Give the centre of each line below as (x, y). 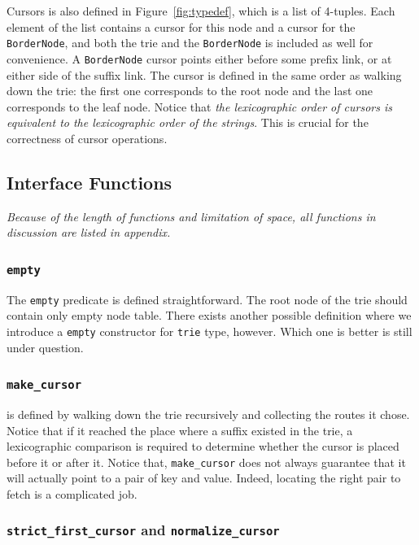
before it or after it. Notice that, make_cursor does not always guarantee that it (206, 462)
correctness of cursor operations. (87, 138)
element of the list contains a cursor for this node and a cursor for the (181, 26)
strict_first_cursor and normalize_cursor (143, 530)
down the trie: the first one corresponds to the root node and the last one (190, 91)
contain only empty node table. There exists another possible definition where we (209, 315)
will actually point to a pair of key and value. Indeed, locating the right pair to (204, 478)
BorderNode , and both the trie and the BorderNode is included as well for (190, 43)
